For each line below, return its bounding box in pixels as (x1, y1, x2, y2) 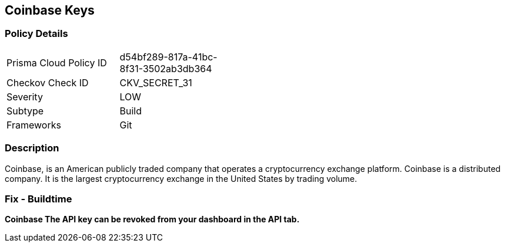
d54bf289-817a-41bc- (119, 50, 218, 63)
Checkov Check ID (6, 76, 89, 89)
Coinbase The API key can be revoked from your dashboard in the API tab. (5, 214, 300, 225)
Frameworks (6, 119, 61, 131)
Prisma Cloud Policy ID (6, 56, 107, 69)
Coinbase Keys (5, 3, 95, 18)
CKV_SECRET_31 (119, 76, 192, 89)
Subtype (6, 104, 44, 117)
